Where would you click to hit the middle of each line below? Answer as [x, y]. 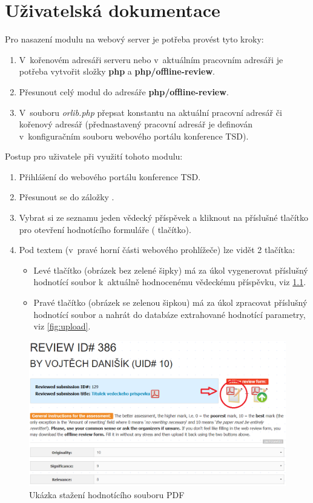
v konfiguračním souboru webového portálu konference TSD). [134, 136]
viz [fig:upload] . [62, 326]
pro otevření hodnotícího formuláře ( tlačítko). [105, 229]
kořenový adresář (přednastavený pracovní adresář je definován [136, 124]
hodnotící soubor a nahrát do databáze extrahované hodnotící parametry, [170, 314]
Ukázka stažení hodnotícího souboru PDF [107, 494]
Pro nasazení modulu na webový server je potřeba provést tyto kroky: [134, 39]
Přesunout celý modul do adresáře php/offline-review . [124, 91]
